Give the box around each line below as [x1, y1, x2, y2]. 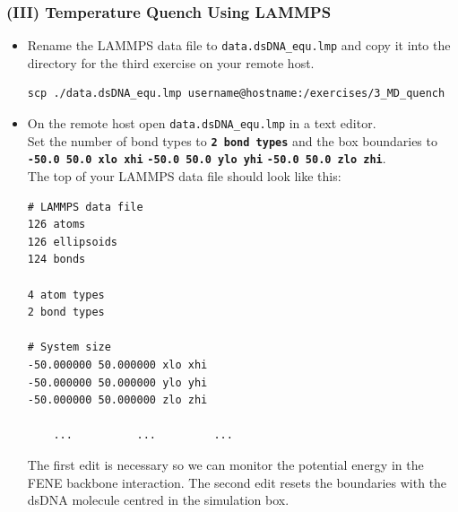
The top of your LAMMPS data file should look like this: [27, 167, 341, 186]
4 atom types [27, 288, 105, 301]
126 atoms [27, 218, 86, 231]
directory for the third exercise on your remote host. [27, 53, 315, 72]
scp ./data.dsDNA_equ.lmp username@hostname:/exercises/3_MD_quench [27, 87, 445, 100]
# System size [27, 341, 111, 354]
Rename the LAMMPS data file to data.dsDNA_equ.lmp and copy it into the [27, 36, 451, 55]
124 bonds [27, 253, 86, 266]
